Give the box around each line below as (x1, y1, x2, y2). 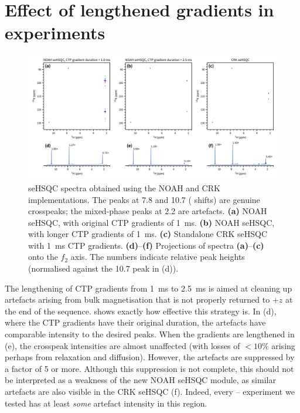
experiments (5, 21, 105, 45)
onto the (28, 250, 58, 263)
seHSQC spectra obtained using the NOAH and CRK (28, 181, 220, 194)
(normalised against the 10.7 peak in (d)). (28, 262, 179, 275)
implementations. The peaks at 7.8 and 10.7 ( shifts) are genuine (28, 193, 260, 205)
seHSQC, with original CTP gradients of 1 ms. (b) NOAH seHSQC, (28, 216, 275, 228)
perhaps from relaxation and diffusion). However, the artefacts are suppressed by (5, 351, 295, 363)
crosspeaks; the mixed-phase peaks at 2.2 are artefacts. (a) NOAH (28, 205, 267, 217)
